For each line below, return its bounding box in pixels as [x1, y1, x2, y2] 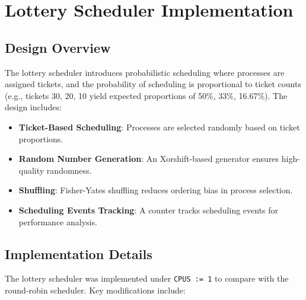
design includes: [5, 101, 62, 113]
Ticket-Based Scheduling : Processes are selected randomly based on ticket [18, 120, 300, 133]
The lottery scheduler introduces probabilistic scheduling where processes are [5, 66, 285, 78]
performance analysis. [18, 215, 97, 228]
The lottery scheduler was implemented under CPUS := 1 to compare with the [5, 272, 289, 285]
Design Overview [5, 38, 111, 56]
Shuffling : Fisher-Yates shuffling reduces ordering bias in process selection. [18, 184, 293, 196]
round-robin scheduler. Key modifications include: [5, 283, 186, 296]
